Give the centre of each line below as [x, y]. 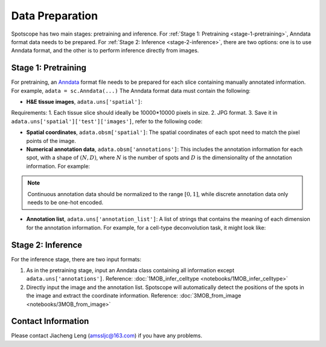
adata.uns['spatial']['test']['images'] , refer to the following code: [107, 121]
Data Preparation [55, 16]
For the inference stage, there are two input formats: [76, 259]
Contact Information [50, 321]
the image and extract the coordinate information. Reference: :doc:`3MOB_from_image [134, 296]
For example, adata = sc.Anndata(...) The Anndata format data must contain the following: [131, 91]
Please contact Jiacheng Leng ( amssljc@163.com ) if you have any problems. [107, 336]
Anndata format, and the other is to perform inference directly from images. [105, 51]
